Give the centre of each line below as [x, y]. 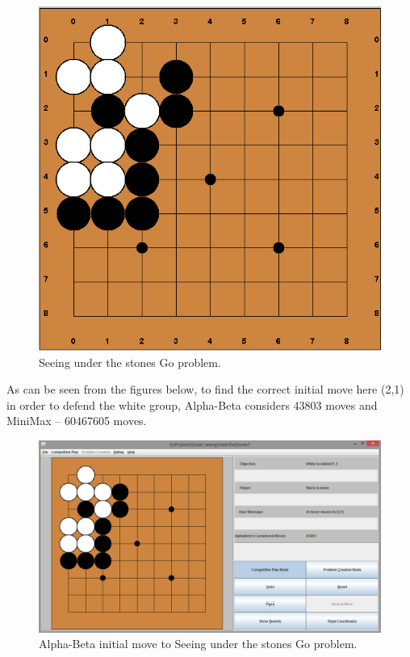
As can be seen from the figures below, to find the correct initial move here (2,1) [205, 389]
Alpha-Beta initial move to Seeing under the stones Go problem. [198, 644]
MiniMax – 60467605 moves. [77, 421]
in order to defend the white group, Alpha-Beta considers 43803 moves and [192, 404]
